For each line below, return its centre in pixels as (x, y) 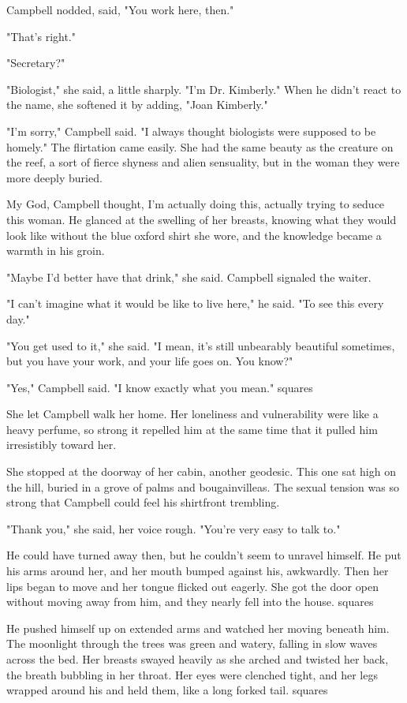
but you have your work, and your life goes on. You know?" (150, 361)
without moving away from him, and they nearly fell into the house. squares (190, 602)
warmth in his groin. (56, 251)
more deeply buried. (54, 177)
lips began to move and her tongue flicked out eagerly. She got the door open (192, 586)
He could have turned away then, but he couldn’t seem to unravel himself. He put (204, 555)
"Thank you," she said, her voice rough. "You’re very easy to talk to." (174, 528)
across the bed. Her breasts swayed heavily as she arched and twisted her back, (198, 659)
